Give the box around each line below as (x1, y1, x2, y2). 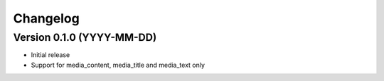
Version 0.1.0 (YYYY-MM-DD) (13, 31, 157, 44)
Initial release (31, 51, 70, 59)
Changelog (13, 11, 80, 26)
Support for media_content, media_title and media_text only (31, 61, 206, 69)
